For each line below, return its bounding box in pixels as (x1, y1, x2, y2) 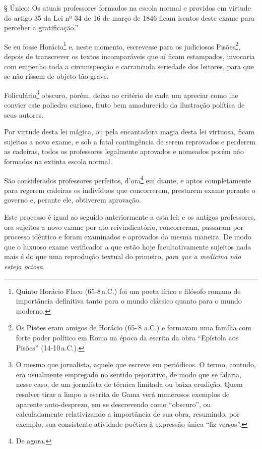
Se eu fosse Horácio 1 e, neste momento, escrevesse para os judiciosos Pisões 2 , (4, 39, 240, 52)
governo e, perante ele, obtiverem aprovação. (4, 194, 141, 205)
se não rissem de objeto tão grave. (4, 71, 109, 81)
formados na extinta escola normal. (4, 156, 112, 167)
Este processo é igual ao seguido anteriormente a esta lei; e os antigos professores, (4, 212, 256, 222)
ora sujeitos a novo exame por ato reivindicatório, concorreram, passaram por (4, 221, 244, 232)
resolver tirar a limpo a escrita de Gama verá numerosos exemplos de (16, 388, 230, 399)
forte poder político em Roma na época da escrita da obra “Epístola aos (16, 332, 239, 342)
